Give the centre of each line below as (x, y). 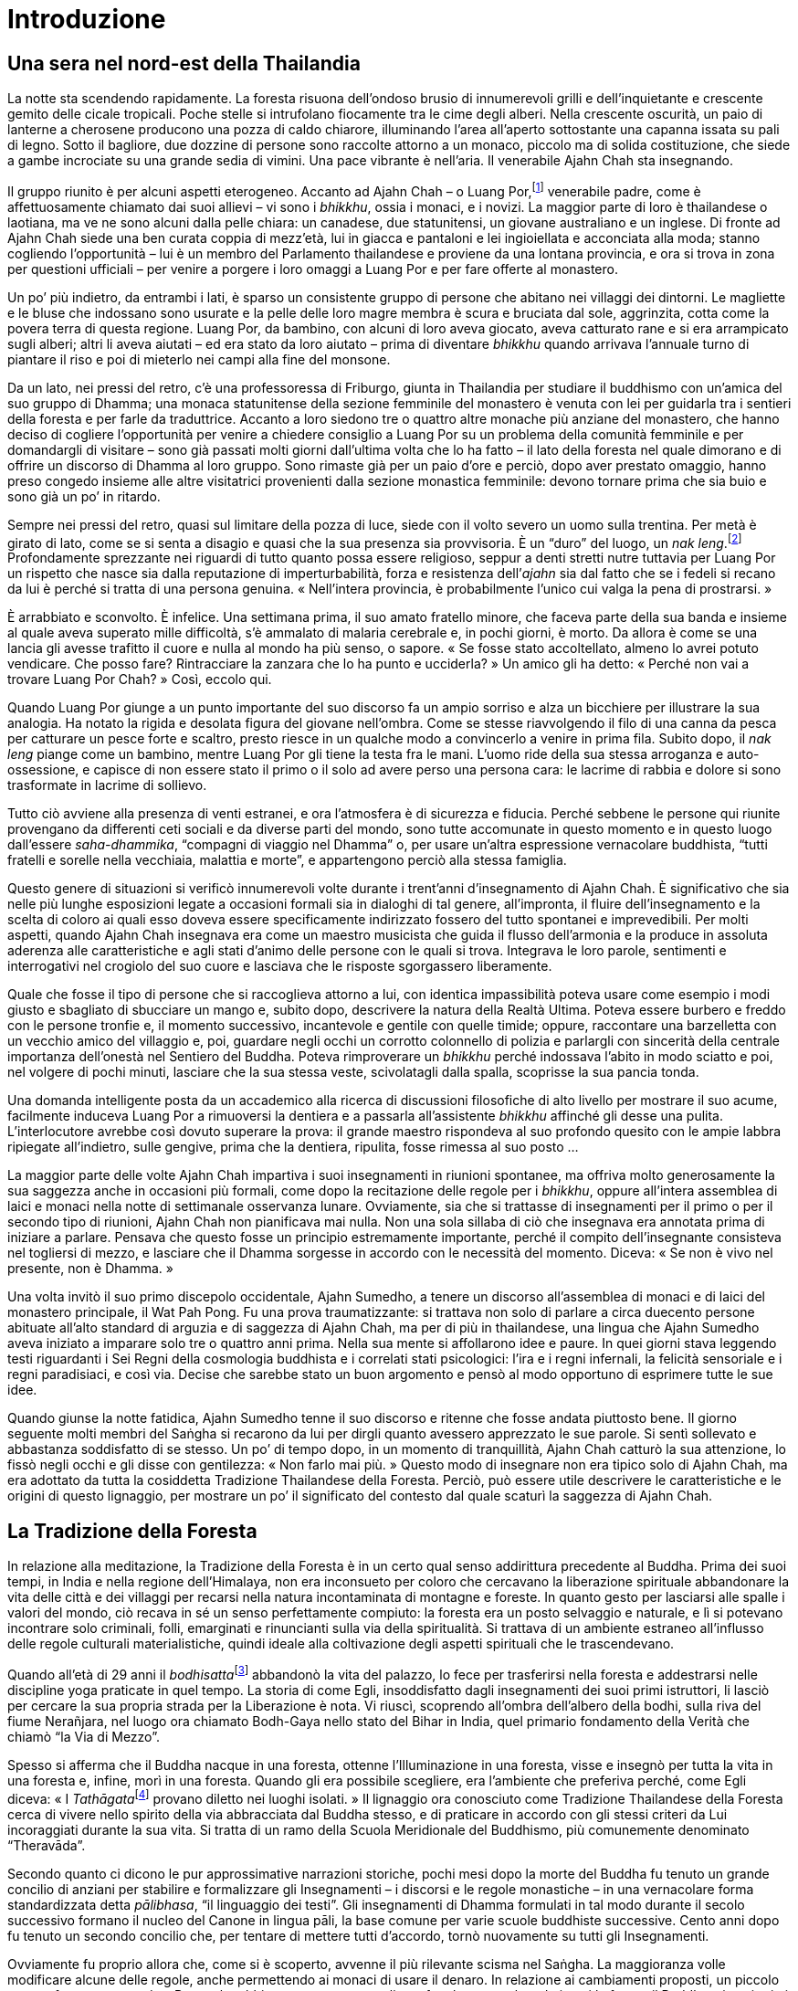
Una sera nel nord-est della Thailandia (184, 63)
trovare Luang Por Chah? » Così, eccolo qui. (140, 679)
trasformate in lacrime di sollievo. (107, 785)
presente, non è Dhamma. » (90, 1269)
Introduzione (87, 19)
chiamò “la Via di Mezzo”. (84, 1736)
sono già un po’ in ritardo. (84, 496)
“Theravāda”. (47, 1845)
